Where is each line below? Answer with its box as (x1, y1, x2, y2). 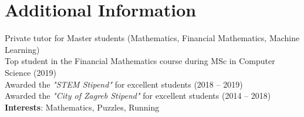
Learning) (5, 43, 40, 55)
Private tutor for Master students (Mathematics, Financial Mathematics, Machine (5, 32, 300, 44)
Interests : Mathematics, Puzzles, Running (5, 101, 160, 113)
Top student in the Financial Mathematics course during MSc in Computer (5, 55, 275, 67)
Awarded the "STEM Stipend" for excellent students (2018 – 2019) (5, 78, 243, 90)
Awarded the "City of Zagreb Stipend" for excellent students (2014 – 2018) (5, 89, 271, 102)
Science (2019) (5, 66, 56, 78)
